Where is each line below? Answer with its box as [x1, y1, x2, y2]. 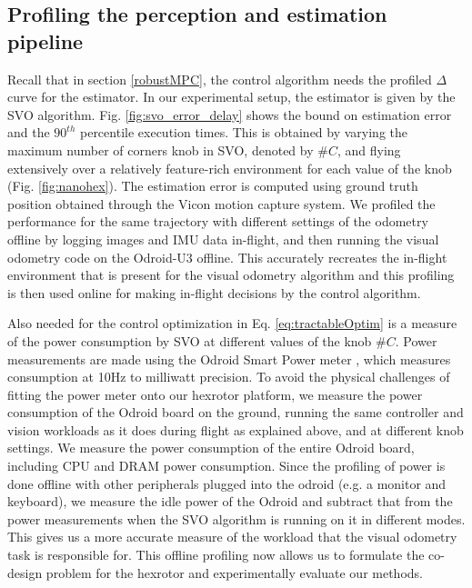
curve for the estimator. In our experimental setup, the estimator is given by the [7, 87, 456, 106]
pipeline [7, 26, 84, 55]
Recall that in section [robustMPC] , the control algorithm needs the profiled [7, 69, 432, 88]
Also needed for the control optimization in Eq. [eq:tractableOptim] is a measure [7, 314, 457, 333]
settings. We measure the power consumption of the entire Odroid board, [7, 438, 415, 457]
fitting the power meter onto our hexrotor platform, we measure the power [7, 384, 423, 404]
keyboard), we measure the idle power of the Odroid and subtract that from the [7, 492, 453, 511]
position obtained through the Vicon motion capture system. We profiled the [7, 194, 436, 213]
